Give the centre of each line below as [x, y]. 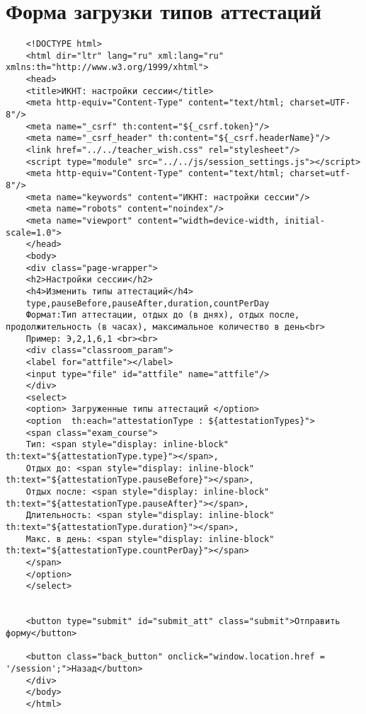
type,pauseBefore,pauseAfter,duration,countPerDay [148, 303]
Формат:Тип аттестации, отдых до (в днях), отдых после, [163, 315]
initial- [305, 220]
